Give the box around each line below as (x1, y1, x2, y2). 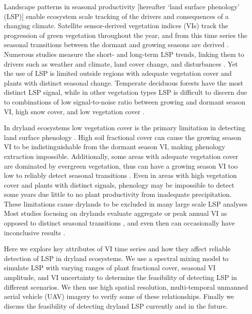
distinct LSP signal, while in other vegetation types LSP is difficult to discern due (4, 87, 247, 97)
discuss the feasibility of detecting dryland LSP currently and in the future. (4, 300, 228, 311)
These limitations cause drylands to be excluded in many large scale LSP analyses (4, 198, 248, 209)
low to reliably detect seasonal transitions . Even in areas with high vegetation (4, 170, 237, 180)
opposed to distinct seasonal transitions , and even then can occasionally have (4, 218, 235, 228)
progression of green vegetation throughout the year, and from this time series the (4, 30, 248, 40)
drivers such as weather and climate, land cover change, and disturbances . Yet (4, 58, 238, 69)
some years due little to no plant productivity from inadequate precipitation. (4, 189, 232, 199)
